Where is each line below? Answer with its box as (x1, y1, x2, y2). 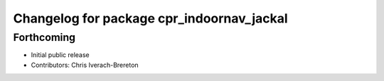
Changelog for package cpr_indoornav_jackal (13, 11, 288, 26)
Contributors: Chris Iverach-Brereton (31, 61, 139, 69)
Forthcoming (13, 31, 76, 44)
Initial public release (31, 51, 90, 59)
